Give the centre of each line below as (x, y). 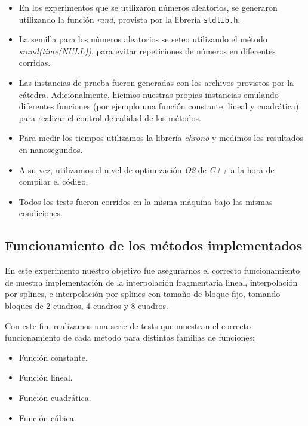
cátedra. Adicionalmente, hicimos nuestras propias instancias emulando (149, 94)
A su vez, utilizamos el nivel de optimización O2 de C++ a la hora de (147, 169)
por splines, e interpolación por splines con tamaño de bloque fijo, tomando (143, 294)
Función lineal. (46, 377)
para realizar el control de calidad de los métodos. (110, 117)
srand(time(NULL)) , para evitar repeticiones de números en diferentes (147, 50)
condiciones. (41, 213)
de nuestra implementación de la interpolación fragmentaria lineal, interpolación (151, 282)
